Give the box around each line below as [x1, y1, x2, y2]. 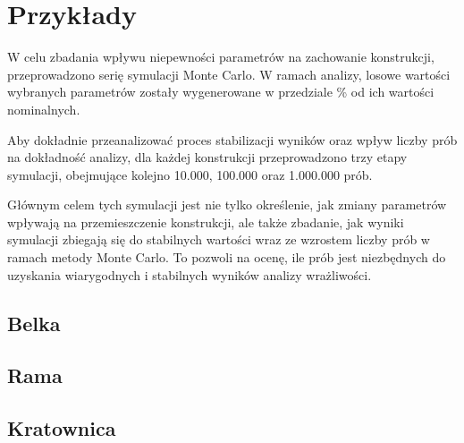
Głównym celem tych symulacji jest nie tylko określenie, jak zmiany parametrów [7, 195, 447, 214]
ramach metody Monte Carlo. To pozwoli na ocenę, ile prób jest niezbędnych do [7, 248, 446, 267]
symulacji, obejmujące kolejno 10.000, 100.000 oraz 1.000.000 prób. [7, 165, 373, 183]
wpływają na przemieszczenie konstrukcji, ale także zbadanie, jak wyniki [7, 212, 404, 231]
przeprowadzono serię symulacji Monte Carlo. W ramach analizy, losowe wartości [7, 64, 451, 83]
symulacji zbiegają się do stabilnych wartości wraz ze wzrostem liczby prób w [7, 230, 430, 249]
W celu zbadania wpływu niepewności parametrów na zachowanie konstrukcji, [7, 47, 434, 66]
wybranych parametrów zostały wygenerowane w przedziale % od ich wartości [7, 82, 434, 101]
